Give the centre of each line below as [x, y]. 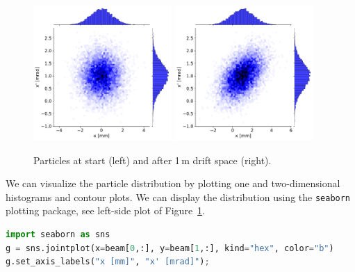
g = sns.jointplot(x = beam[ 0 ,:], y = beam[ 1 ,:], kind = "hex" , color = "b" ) [170, 248]
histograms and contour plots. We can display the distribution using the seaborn [178, 197]
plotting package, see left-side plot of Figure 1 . [106, 210]
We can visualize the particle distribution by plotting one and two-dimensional [173, 183]
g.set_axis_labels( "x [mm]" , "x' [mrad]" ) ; [108, 262]
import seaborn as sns [58, 235]
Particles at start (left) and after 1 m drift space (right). [152, 160]
